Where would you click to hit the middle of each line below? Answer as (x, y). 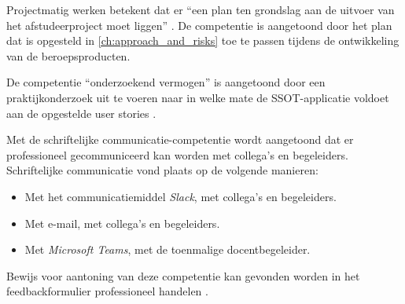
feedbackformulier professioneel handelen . (107, 291)
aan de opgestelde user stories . (81, 113)
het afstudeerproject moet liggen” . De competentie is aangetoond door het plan (199, 25)
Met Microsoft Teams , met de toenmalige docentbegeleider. (168, 249)
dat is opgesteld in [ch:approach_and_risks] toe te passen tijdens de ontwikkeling (203, 40)
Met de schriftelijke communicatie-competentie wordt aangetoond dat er (180, 139)
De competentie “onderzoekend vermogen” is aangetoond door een (166, 82)
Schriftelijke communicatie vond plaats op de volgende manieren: (162, 170)
